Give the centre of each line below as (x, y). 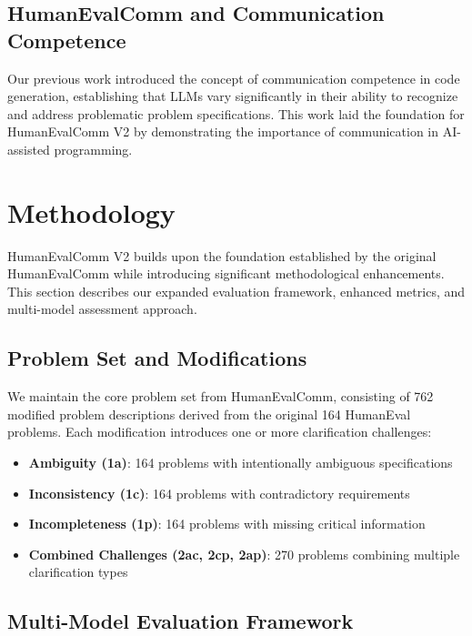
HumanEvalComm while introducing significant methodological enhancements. (226, 273)
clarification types (78, 572)
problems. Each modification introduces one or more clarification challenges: (220, 432)
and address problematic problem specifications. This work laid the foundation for (236, 113)
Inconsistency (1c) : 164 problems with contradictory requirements (219, 493)
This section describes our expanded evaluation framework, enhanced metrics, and (236, 291)
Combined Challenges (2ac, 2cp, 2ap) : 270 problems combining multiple (244, 554)
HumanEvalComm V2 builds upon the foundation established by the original (222, 255)
